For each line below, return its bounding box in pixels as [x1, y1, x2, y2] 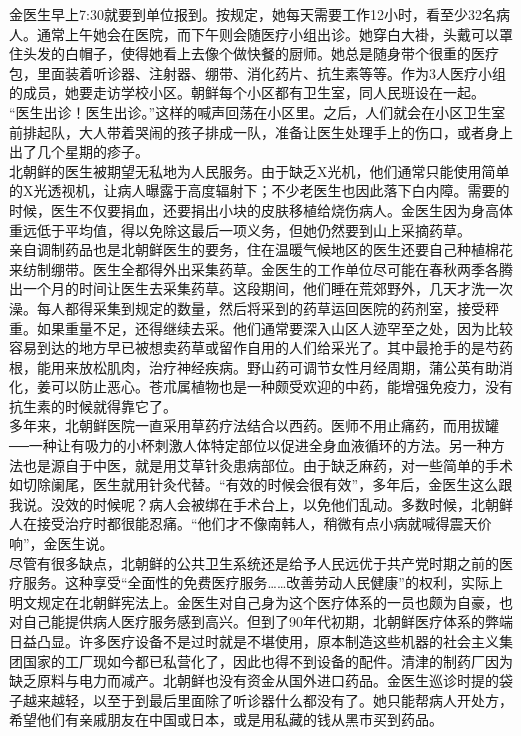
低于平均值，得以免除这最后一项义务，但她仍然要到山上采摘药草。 [36, 219, 471, 240]
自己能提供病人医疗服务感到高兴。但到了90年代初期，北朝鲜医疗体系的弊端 [22, 611, 513, 632]
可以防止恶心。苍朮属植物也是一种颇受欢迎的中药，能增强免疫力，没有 [50, 376, 513, 397]
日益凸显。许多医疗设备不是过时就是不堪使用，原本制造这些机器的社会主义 [9, 631, 499, 651]
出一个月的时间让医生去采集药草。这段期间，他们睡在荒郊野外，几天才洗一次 [9, 278, 513, 299]
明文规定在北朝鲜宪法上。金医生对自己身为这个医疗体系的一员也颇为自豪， [9, 591, 499, 612]
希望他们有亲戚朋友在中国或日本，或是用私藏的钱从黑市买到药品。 [9, 709, 443, 730]
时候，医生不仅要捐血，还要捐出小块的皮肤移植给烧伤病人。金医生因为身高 [9, 199, 499, 220]
